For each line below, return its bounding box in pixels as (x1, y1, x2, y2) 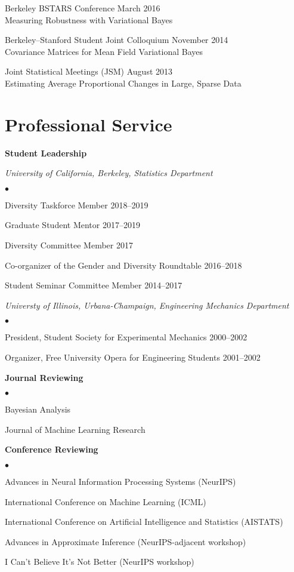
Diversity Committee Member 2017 (5, 239, 133, 251)
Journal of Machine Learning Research (5, 423, 146, 435)
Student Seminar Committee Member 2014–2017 (5, 279, 182, 291)
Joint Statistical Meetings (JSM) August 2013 (5, 65, 173, 78)
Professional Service (5, 112, 172, 136)
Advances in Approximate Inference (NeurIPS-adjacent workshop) (5, 535, 246, 548)
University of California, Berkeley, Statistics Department (5, 167, 213, 179)
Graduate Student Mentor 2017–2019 (5, 219, 140, 231)
